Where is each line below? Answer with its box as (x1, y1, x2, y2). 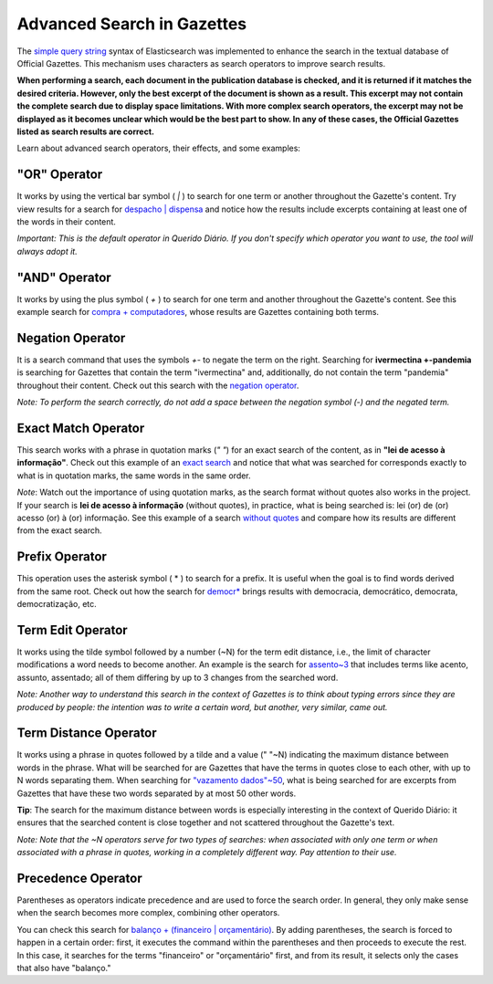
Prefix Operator (16, 549, 107, 565)
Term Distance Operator (16, 726, 157, 741)
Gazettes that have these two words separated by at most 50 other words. (16, 788, 297, 799)
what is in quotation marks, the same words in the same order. (16, 470, 251, 481)
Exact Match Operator (16, 420, 145, 435)
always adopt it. (16, 246, 78, 256)
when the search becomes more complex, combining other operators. (16, 907, 280, 918)
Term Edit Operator (16, 622, 128, 638)
